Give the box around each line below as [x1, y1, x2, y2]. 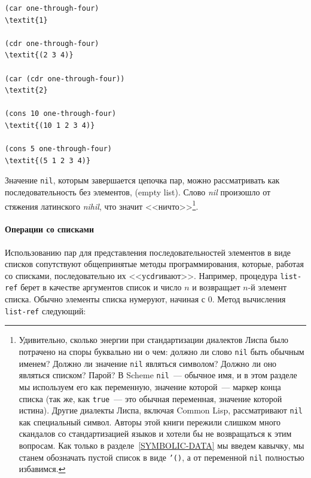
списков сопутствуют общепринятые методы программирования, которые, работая [5, 258, 304, 270]
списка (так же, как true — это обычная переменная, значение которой [19, 392, 282, 405]
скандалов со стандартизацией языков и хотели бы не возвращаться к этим [19, 427, 292, 440]
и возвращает [192, 281, 240, 293]
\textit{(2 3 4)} [5, 51, 74, 60]
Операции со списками [5, 223, 94, 235]
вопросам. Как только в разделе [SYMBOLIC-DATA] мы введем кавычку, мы [19, 439, 304, 452]
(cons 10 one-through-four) [5, 109, 117, 118]
